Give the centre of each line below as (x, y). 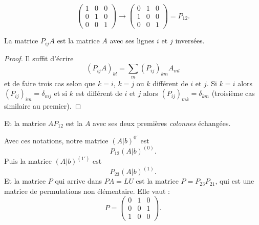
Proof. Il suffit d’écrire (39, 58)
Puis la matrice (28, 161)
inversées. (190, 41)
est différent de (99, 93)
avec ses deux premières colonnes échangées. (162, 123)
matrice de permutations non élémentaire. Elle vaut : (87, 191)
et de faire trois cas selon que (50, 83)
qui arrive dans (79, 181)
